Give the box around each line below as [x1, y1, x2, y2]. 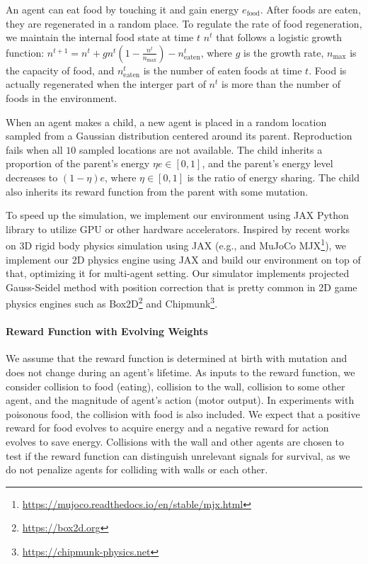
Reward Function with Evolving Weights [6, 324, 208, 339]
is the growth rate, [243, 45, 324, 60]
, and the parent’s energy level [202, 156, 333, 171]
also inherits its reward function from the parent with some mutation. [6, 184, 309, 198]
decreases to [6, 169, 58, 184]
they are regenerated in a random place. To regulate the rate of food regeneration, [6, 16, 362, 30]
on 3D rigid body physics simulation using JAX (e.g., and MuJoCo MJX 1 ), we [6, 236, 347, 252]
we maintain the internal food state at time [6, 30, 194, 45]
